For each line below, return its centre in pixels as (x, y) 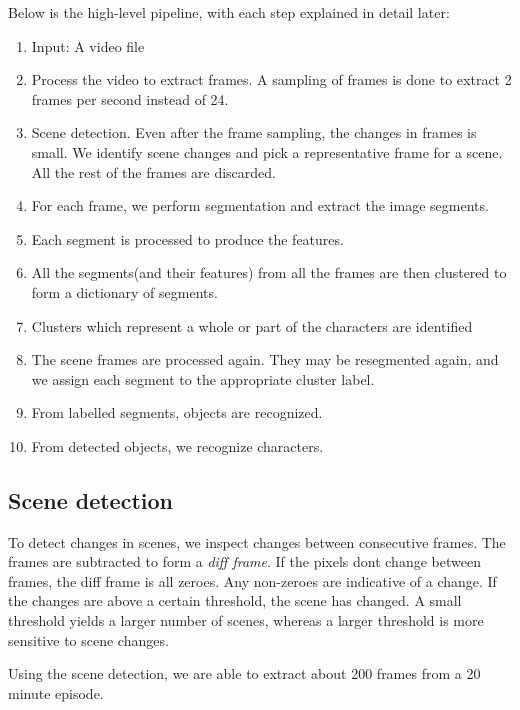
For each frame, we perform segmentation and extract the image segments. (260, 205)
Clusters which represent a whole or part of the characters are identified (252, 325)
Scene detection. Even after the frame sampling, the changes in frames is (254, 132)
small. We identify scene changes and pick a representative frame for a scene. (267, 151)
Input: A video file (88, 45)
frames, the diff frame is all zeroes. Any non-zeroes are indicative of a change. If (252, 580)
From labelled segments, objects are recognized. (177, 412)
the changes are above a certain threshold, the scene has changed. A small (235, 600)
